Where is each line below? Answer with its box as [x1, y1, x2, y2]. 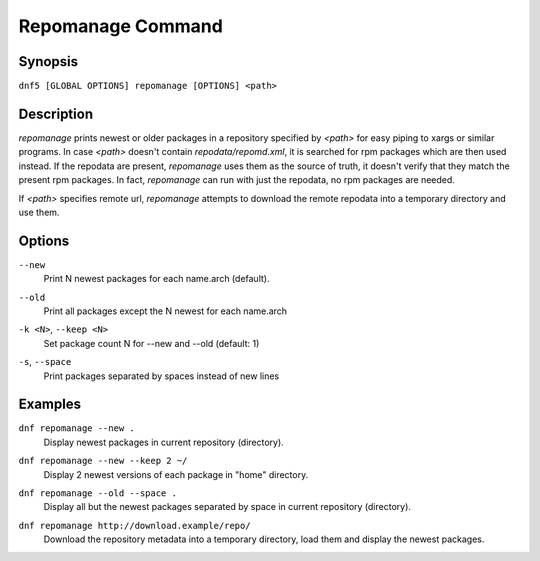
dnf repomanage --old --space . [18, 488, 177, 499]
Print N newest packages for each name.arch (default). [43, 273, 270, 285]
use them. [18, 206, 60, 218]
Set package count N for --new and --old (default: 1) [43, 337, 260, 349]
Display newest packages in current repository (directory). [43, 436, 284, 448]
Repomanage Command [18, 15, 224, 37]
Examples [18, 396, 82, 413]
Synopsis [18, 53, 79, 70]
